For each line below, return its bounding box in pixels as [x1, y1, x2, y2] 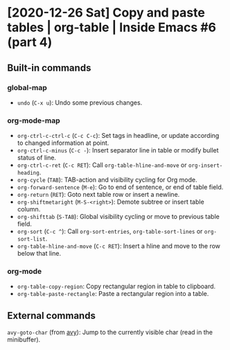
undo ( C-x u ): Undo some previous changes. [17, 98, 143, 107]
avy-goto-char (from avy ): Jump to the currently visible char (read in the [7, 328, 213, 337]
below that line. [17, 250, 61, 258]
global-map [7, 82, 47, 92]
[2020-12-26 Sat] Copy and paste [7, 5, 206, 21]
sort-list [17, 236, 46, 243]
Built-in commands [7, 62, 91, 73]
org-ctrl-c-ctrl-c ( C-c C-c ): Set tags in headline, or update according [17, 132, 220, 140]
